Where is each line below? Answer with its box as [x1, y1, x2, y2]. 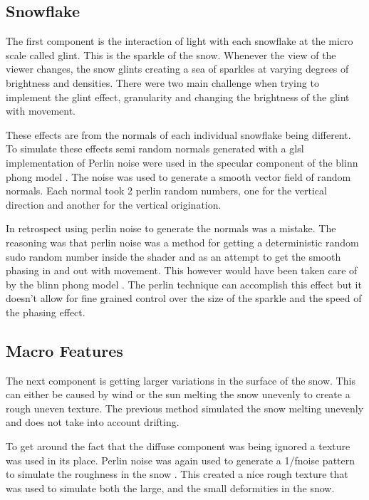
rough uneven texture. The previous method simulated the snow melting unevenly [6, 400, 364, 415]
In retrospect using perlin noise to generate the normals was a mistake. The [6, 221, 336, 236]
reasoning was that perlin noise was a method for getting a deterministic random [6, 234, 359, 249]
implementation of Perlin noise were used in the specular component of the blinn [6, 155, 358, 170]
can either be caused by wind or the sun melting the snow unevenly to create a [6, 387, 350, 402]
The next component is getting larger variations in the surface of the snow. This [6, 373, 355, 387]
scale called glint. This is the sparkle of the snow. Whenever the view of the [6, 47, 336, 62]
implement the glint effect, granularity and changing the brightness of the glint [6, 89, 350, 104]
